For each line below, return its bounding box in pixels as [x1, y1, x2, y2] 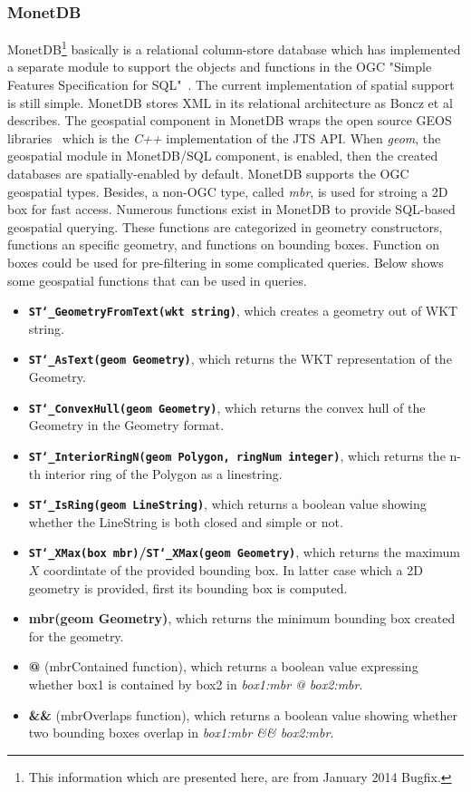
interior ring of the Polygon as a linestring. [44, 464, 283, 483]
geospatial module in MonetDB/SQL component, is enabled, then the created [7, 146, 438, 165]
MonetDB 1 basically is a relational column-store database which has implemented [7, 37, 461, 58]
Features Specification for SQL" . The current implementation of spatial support [7, 75, 455, 94]
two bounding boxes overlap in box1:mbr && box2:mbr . [28, 723, 334, 742]
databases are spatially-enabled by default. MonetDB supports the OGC [7, 164, 409, 183]
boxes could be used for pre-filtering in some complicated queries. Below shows [7, 253, 444, 271]
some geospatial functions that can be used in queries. [7, 270, 307, 289]
